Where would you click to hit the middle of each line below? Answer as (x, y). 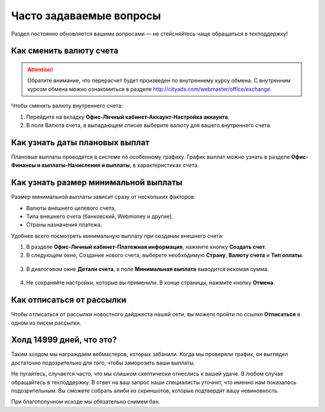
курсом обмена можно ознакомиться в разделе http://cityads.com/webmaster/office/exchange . (150, 89)
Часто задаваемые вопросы (86, 16)
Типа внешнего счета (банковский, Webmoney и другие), (100, 216)
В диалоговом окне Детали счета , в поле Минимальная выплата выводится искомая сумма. (147, 269)
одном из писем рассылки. (46, 323)
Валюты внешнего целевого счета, (71, 208)
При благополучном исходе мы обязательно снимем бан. (86, 402)
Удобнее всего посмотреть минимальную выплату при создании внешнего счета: (117, 236)
